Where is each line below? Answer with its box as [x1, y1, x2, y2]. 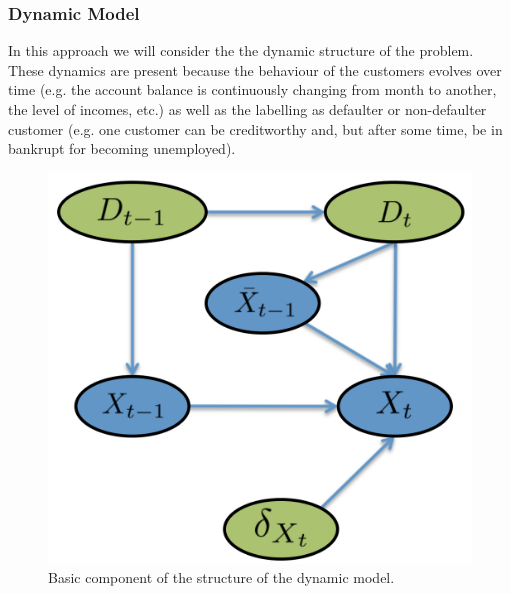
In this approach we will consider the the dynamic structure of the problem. [8, 40, 474, 61]
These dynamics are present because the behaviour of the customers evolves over [8, 59, 502, 80]
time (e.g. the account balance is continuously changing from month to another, [8, 79, 497, 100]
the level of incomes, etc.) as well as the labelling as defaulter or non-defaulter [8, 99, 487, 119]
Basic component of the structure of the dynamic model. [48, 567, 395, 588]
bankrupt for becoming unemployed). [8, 138, 236, 159]
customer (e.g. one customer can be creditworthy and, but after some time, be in [8, 118, 503, 139]
